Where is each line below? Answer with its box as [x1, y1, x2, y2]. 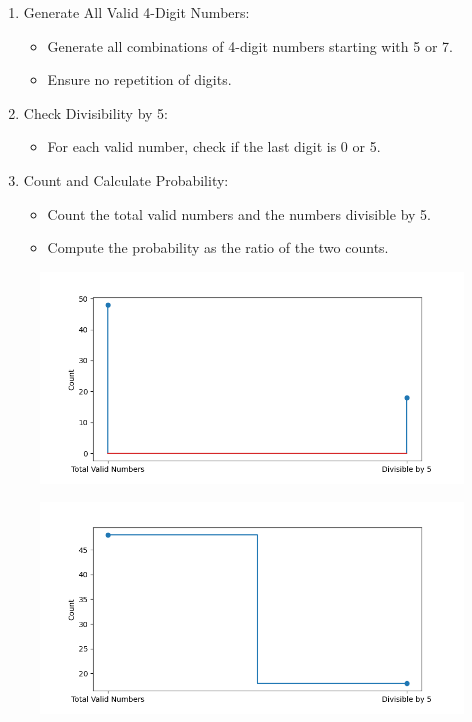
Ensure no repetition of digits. [47, 69, 232, 90]
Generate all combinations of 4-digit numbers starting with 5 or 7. [47, 35, 453, 56]
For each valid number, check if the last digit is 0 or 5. [47, 136, 381, 157]
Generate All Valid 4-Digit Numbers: [23, 2, 250, 22]
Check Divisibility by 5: [23, 102, 168, 123]
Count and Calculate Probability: [23, 169, 229, 190]
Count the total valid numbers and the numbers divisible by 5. [47, 203, 431, 224]
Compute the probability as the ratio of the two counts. [47, 237, 389, 258]
